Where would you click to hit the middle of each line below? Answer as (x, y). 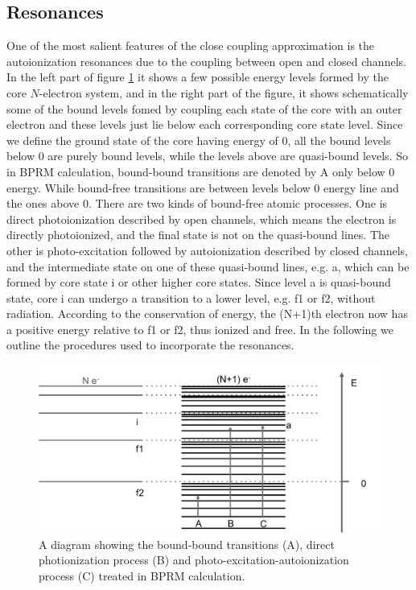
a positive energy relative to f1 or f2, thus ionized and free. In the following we (200, 329)
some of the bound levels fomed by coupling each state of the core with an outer (204, 108)
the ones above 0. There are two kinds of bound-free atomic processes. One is (197, 203)
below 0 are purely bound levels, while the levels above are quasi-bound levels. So (207, 156)
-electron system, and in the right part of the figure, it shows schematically (224, 92)
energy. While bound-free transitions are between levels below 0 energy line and (203, 187)
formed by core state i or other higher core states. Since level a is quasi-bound (199, 282)
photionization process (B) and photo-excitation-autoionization (194, 560)
